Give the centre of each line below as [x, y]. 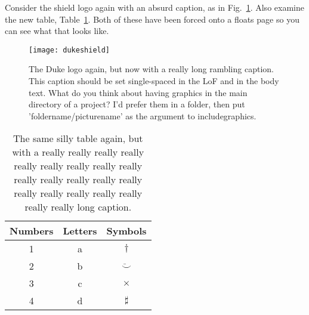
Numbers [32, 231]
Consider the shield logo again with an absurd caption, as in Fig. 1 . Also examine [154, 7]
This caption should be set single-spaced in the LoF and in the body [154, 81]
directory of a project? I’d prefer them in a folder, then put [137, 104]
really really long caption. [78, 207]
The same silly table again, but [78, 138]
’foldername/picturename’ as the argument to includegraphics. [143, 115]
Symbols [126, 231]
